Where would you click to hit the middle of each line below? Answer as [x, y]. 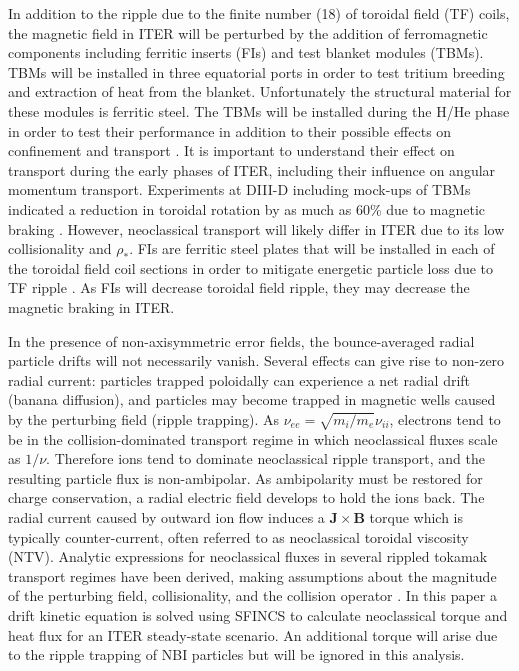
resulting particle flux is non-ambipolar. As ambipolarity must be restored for [245, 477]
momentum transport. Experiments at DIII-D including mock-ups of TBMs [239, 189]
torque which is [416, 517]
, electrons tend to [445, 418]
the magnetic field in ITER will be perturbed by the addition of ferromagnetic [248, 32]
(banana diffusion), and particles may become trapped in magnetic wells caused [252, 399]
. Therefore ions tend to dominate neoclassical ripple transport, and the [265, 458]
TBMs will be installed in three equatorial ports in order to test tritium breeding [256, 71]
